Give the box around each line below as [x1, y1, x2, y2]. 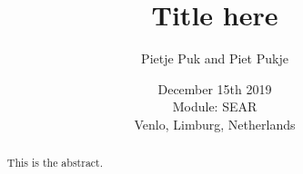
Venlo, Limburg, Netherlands [134, 114, 296, 133]
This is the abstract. [6, 155, 104, 170]
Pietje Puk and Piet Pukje [141, 49, 288, 68]
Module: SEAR [172, 97, 258, 116]
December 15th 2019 [157, 79, 272, 98]
